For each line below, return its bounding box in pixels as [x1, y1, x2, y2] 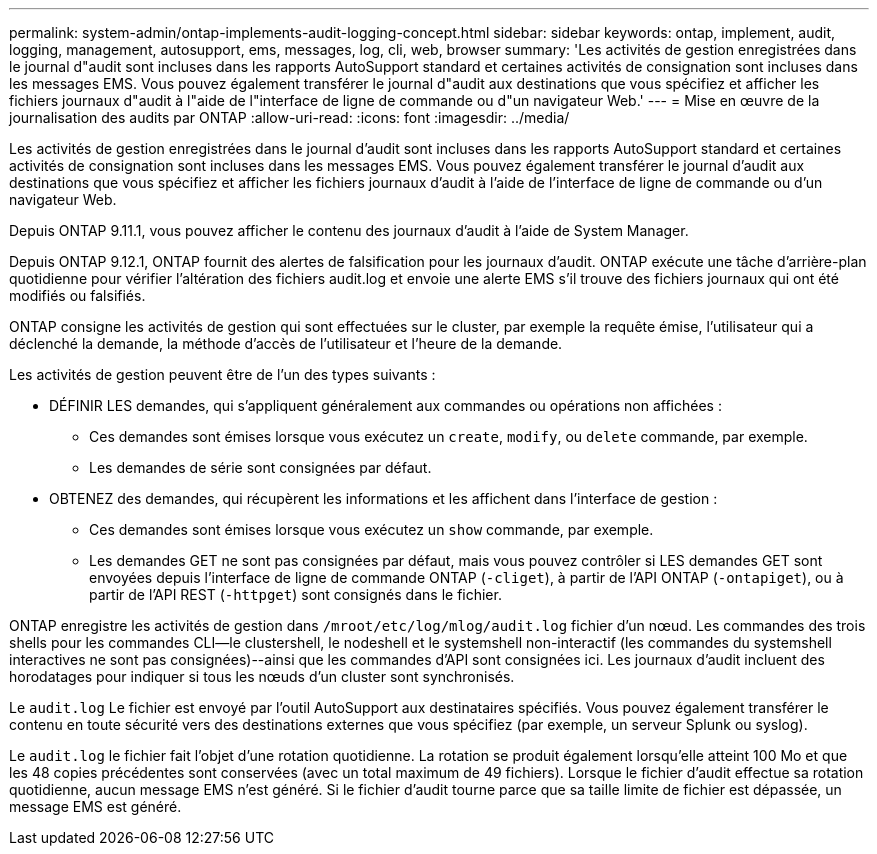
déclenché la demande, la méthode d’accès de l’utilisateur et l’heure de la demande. [9, 335, 563, 352]
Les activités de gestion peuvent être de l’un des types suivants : [9, 366, 436, 383]
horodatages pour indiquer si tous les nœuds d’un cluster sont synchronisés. [9, 668, 515, 685]
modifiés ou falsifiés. [9, 287, 146, 304]
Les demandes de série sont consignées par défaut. [89, 459, 432, 476]
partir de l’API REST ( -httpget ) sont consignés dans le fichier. [89, 586, 502, 603]
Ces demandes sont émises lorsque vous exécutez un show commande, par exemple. [89, 521, 654, 538]
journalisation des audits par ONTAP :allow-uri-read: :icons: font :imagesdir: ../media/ [9, 109, 570, 126]
